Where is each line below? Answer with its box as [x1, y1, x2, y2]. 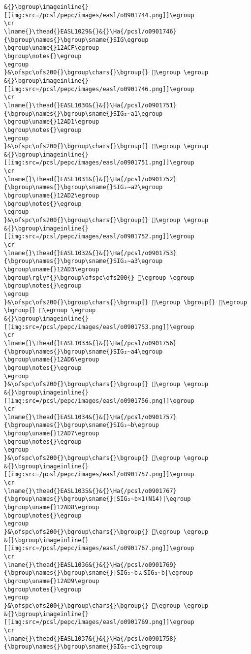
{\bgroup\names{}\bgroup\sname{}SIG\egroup [4, 36, 149, 43]
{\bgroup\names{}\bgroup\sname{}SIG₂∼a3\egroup [4, 258, 163, 265]
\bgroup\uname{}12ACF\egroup [4, 44, 99, 52]
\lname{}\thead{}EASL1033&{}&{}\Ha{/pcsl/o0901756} [4, 339, 177, 347]
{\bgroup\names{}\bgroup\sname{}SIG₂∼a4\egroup [4, 348, 163, 355]
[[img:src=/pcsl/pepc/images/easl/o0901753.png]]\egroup [4, 323, 194, 330]
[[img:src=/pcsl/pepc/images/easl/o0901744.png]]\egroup [4, 11, 194, 19]
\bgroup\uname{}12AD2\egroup [4, 192, 99, 199]
